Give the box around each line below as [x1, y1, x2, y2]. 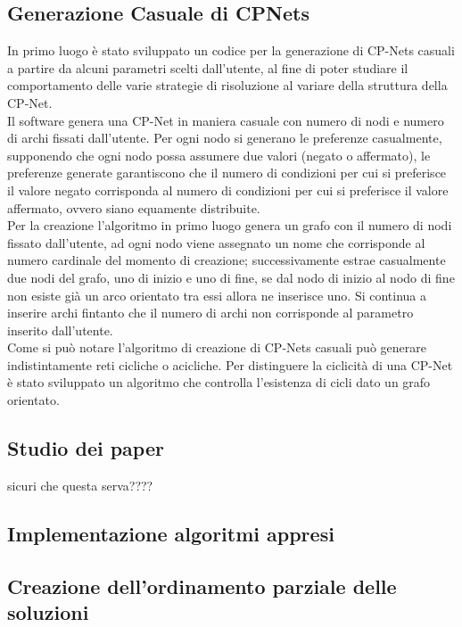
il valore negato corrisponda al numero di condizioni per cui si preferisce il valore [7, 180, 449, 199]
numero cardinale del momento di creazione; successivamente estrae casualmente [7, 251, 446, 269]
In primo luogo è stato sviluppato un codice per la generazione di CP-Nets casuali [7, 41, 455, 60]
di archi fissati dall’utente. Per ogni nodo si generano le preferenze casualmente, [7, 128, 442, 147]
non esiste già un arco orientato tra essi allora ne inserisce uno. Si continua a [7, 285, 427, 304]
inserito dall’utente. [7, 320, 113, 339]
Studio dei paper [7, 434, 164, 462]
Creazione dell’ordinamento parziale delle [7, 572, 397, 599]
